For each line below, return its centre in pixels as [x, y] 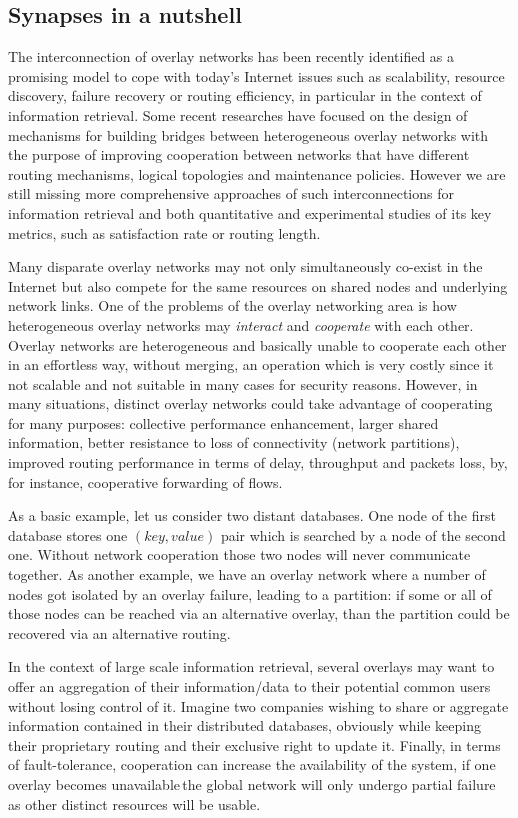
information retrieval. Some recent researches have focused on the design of [238, 114]
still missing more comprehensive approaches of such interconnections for [231, 193]
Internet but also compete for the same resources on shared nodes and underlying [258, 285]
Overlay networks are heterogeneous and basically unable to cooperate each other [257, 344]
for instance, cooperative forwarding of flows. [145, 481]
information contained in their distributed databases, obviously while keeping [244, 725]
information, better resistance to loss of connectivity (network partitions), [234, 442]
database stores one [68, 534]
